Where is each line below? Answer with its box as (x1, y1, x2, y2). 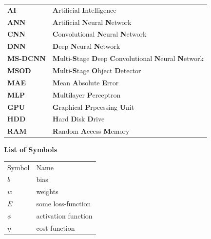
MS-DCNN (7, 53, 46, 63)
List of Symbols (4, 144, 58, 155)
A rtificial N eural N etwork (52, 17, 132, 27)
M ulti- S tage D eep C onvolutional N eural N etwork (52, 53, 204, 63)
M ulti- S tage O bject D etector (52, 65, 141, 75)
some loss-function (36, 199, 91, 209)
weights (36, 186, 58, 197)
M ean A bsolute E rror (52, 77, 119, 87)
